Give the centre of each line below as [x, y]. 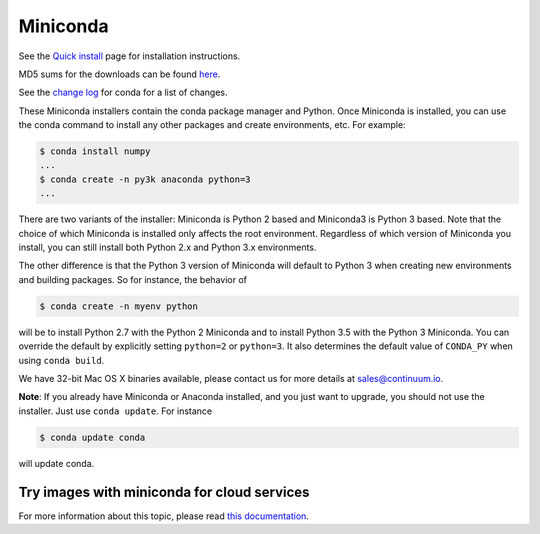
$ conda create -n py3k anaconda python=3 [145, 179]
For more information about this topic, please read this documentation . [164, 516]
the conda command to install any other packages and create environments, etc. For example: [212, 125]
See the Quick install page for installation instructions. [129, 56]
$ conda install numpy [95, 151]
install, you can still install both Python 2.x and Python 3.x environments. [167, 247]
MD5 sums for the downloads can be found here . [119, 74]
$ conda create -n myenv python [119, 306]
